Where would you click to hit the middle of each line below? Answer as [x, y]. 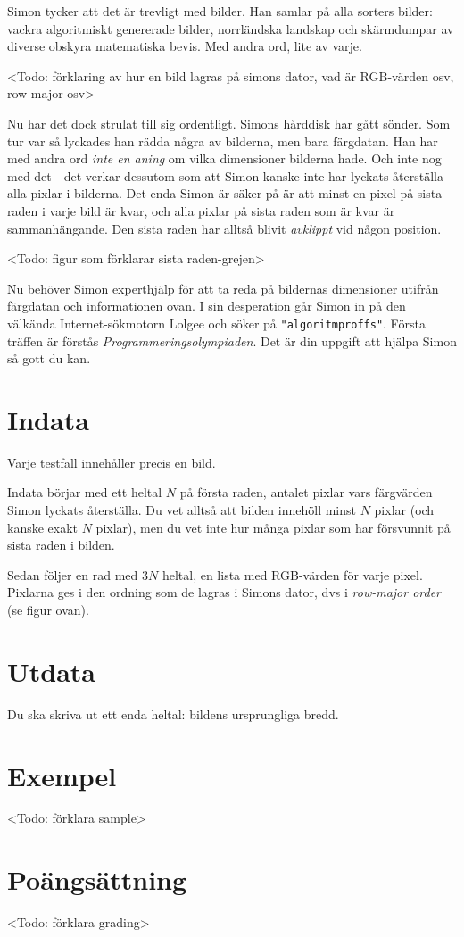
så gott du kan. [49, 358]
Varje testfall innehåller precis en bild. [112, 462]
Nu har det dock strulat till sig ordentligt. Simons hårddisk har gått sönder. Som [229, 123]
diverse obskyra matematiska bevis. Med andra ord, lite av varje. [185, 46]
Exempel [62, 775]
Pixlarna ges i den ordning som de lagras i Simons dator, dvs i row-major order [224, 592]
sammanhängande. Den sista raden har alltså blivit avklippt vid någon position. [224, 228]
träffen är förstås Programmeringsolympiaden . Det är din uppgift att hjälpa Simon [232, 340]
